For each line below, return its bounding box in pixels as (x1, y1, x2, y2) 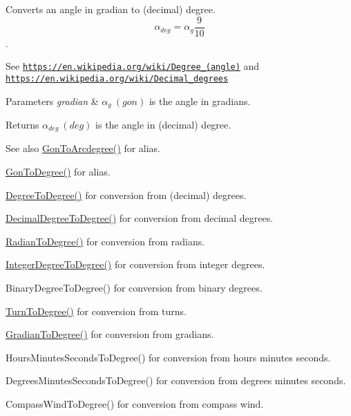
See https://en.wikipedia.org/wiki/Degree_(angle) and (6, 59, 260, 73)
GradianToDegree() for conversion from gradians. (6, 327, 214, 341)
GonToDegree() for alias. (6, 164, 111, 179)
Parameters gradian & (6, 93, 99, 108)
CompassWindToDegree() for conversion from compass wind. (6, 397, 264, 410)
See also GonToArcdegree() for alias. (6, 141, 161, 155)
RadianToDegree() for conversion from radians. (6, 234, 205, 248)
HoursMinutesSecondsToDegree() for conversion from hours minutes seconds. (6, 350, 331, 364)
